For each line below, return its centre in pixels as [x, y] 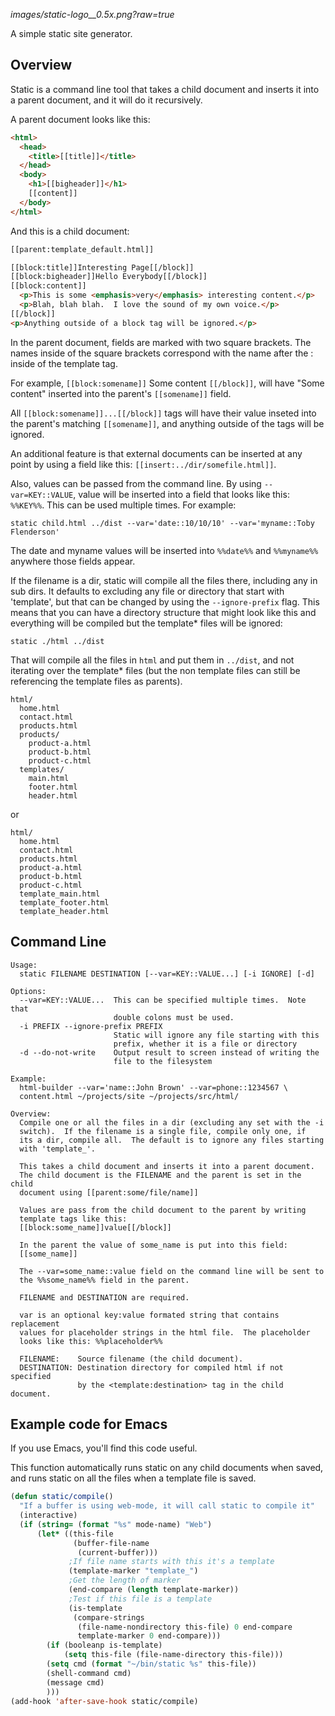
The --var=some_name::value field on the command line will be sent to [172, 1271]
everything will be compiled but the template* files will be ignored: [146, 623]
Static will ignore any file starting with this [216, 1035]
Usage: [24, 965]
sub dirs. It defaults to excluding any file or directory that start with [147, 591]
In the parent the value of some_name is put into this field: [153, 1245]
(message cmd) [75, 1682]
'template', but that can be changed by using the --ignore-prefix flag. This [165, 601]
